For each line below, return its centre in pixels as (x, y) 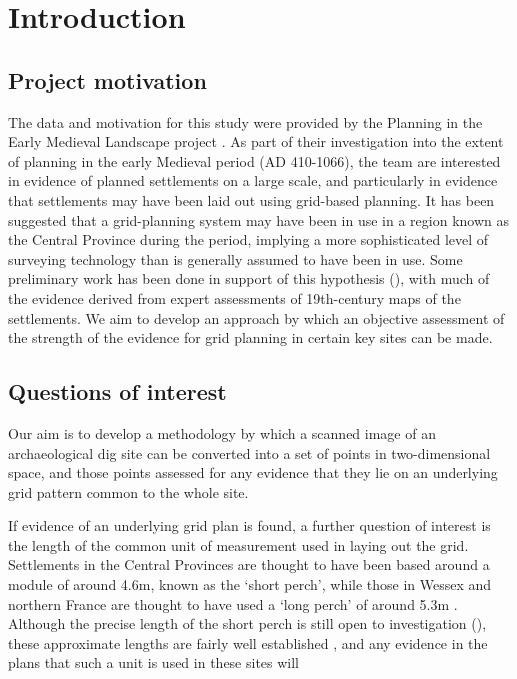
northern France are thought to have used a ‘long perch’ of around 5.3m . (233, 603)
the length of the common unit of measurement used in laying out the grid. (238, 544)
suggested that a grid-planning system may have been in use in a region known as (259, 219)
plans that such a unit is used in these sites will (154, 662)
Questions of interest (117, 391)
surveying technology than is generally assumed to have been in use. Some (235, 258)
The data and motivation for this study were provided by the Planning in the (245, 121)
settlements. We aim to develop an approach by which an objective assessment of (256, 317)
